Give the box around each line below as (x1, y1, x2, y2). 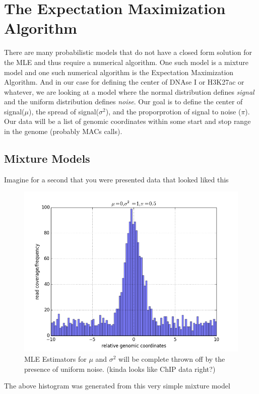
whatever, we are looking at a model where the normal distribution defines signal (4, 86, 254, 97)
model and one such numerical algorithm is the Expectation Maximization (4, 67, 234, 77)
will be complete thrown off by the (118, 354, 225, 364)
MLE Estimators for (24, 354, 87, 364)
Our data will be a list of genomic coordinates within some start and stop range (4, 116, 251, 126)
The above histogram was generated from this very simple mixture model (4, 380, 230, 391)
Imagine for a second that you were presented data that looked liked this (4, 174, 229, 184)
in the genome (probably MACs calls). (4, 126, 122, 137)
